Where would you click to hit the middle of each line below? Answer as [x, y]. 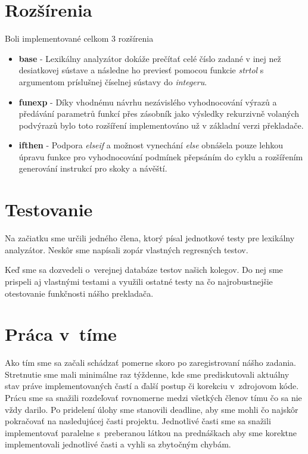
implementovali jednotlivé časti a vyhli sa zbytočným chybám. [118, 444]
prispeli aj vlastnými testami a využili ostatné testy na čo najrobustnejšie [139, 281]
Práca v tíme [61, 334]
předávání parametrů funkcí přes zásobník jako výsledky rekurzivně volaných [159, 113]
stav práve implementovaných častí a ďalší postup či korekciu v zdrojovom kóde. [152, 386]
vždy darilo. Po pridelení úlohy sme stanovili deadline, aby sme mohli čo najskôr [152, 409]
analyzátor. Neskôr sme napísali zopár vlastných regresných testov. [127, 249]
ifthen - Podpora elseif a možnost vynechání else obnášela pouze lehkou [151, 145]
